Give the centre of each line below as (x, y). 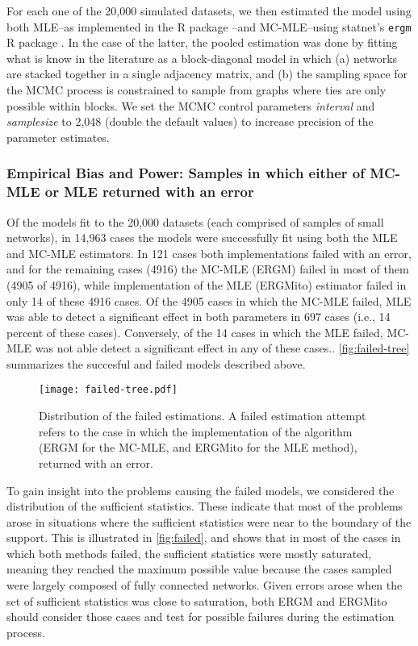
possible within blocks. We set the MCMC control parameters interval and (191, 105)
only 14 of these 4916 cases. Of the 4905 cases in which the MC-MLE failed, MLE (209, 300)
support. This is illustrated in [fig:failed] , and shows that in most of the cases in (204, 538)
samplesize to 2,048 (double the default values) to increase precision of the (190, 121)
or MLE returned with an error (149, 192)
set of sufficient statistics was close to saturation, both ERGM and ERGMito (197, 600)
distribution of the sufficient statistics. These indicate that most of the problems (205, 506)
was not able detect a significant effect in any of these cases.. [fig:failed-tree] (222, 348)
